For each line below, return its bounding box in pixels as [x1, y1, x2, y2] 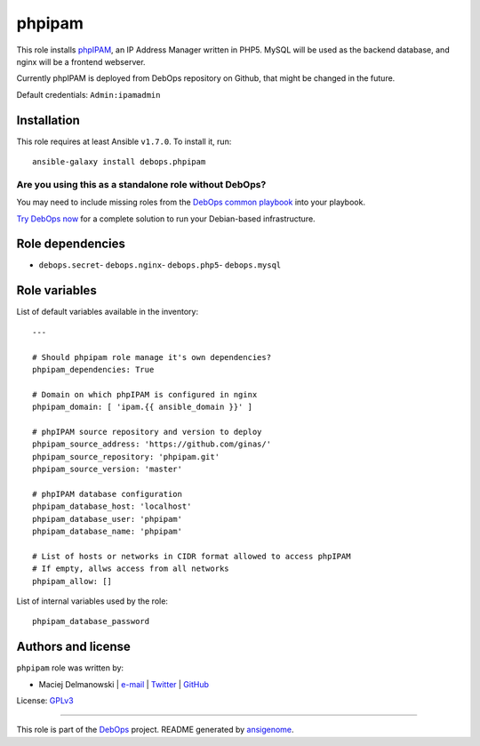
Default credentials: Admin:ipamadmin [16, 89, 161, 100]
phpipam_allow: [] [32, 576, 113, 586]
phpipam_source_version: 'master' [32, 464, 182, 475]
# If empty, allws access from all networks [32, 564, 230, 574]
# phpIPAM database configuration [32, 489, 182, 499]
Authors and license [16, 639, 131, 654]
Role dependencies [16, 237, 126, 252]
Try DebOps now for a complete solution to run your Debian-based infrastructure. [16, 213, 316, 224]
